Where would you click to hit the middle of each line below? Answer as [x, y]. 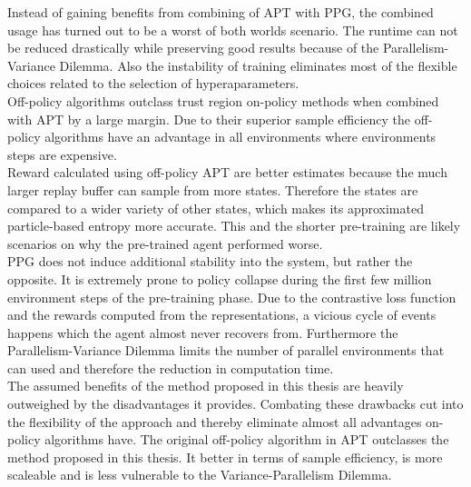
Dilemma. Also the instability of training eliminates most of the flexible [258, 65]
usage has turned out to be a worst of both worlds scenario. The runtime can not [233, 30]
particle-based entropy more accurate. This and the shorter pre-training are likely [234, 226]
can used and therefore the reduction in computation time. [171, 368]
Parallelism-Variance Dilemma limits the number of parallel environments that [226, 350]
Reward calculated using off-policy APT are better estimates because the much [227, 172]
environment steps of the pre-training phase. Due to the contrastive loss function [232, 297]
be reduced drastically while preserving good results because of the [193, 48]
